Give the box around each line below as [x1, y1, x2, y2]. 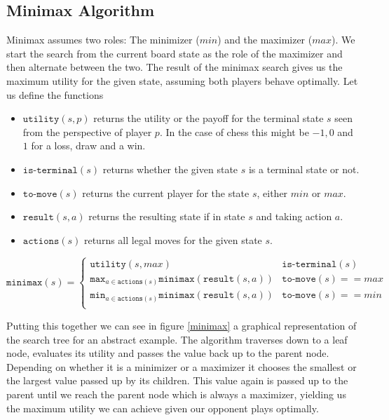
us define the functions [6, 87, 104, 102]
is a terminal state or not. [248, 161, 360, 176]
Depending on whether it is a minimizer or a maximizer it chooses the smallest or [6, 359, 357, 374]
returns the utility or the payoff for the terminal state [93, 111, 324, 126]
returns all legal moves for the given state [83, 232, 262, 247]
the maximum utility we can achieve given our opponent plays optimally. [6, 400, 319, 415]
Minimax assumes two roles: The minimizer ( [6, 32, 200, 47]
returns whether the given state [102, 161, 238, 176]
